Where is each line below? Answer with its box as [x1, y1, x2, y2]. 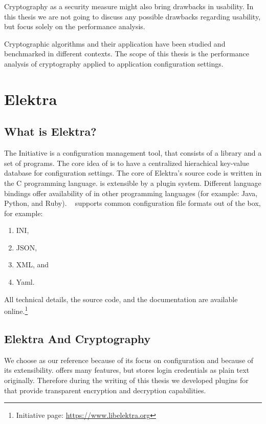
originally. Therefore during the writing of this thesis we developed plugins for [4, 374, 249, 385]
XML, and [16, 259, 49, 270]
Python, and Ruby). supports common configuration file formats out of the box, [4, 198, 261, 208]
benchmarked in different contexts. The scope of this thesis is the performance [4, 48, 249, 59]
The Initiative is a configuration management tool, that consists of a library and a [4, 147, 262, 158]
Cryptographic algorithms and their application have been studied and [4, 38, 226, 49]
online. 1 [4, 304, 28, 316]
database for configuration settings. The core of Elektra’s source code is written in [4, 167, 262, 178]
